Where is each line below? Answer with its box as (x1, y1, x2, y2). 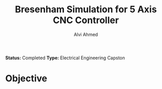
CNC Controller (53, 14, 119, 26)
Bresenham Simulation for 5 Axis (15, 4, 157, 15)
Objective (5, 73, 48, 84)
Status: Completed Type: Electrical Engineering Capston (5, 55, 125, 61)
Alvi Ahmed (74, 31, 98, 37)
